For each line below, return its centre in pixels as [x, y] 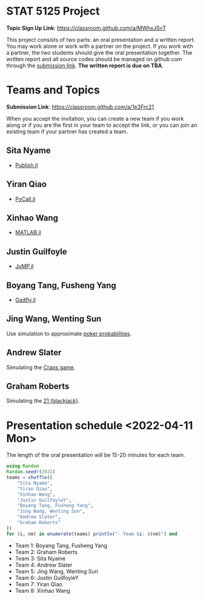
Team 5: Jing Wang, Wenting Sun [57, 571]
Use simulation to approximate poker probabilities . [69, 333]
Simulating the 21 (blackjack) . [43, 401]
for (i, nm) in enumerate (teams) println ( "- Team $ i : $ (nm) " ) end [92, 534]
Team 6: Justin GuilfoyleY [47, 578]
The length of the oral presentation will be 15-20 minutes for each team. [96, 455]
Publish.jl [26, 165]
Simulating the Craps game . [41, 367]
